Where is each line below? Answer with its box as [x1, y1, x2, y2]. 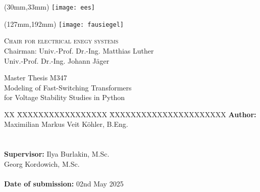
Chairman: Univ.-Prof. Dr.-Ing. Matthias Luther [4, 45, 154, 56]
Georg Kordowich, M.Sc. [4, 158, 80, 169]
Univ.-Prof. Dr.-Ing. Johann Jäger [4, 55, 110, 66]
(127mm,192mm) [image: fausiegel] [4, 18, 124, 29]
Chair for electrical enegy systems [4, 35, 119, 46]
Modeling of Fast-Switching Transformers [4, 82, 132, 92]
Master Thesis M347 [4, 72, 67, 83]
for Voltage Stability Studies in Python [4, 92, 125, 103]
